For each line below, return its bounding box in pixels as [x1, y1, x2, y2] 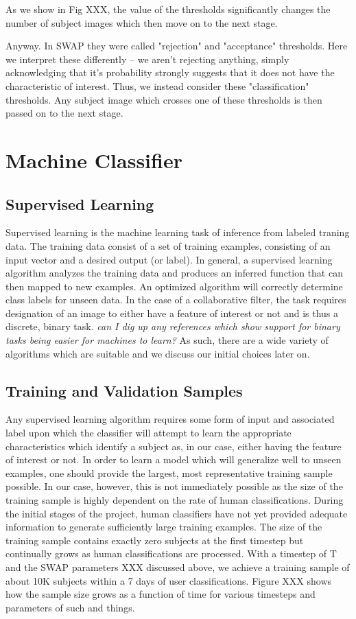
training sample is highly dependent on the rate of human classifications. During [5, 493, 344, 507]
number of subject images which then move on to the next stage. [5, 15, 278, 30]
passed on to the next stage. [5, 106, 123, 120]
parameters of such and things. [5, 600, 135, 614]
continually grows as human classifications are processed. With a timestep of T [5, 546, 337, 561]
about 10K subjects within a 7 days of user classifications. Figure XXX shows [5, 573, 332, 587]
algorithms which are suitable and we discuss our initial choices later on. [5, 346, 310, 360]
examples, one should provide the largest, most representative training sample [5, 465, 333, 480]
